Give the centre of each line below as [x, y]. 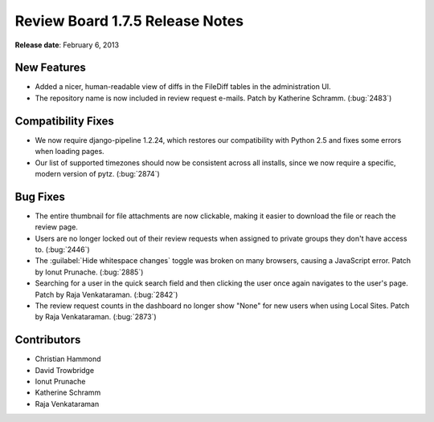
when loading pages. [70, 152]
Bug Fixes [40, 197]
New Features [50, 68]
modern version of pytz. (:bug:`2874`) [97, 173]
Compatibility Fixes [64, 121]
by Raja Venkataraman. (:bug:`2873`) [96, 317]
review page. [56, 227]
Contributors [48, 340]
